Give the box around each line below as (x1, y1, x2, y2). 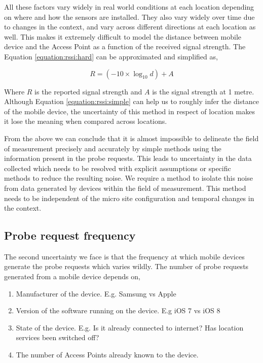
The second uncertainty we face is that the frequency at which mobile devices (4, 251, 245, 261)
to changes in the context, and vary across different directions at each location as (4, 21, 256, 32)
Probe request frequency (4, 227, 136, 243)
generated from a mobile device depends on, (4, 271, 140, 282)
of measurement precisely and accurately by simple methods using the (4, 143, 221, 153)
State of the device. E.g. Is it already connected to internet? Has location (16, 322, 244, 333)
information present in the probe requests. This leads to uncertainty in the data (4, 153, 252, 163)
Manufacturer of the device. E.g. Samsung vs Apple (16, 288, 176, 299)
